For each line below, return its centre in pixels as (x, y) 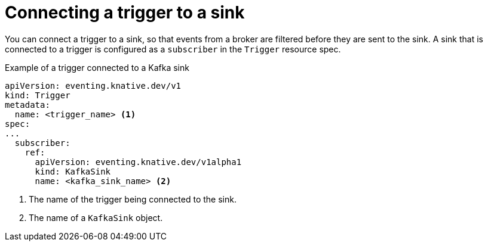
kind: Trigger (38, 95)
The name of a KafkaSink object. (96, 217)
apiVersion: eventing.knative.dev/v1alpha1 (138, 162)
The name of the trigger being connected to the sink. (133, 199)
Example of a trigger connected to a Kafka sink (97, 67)
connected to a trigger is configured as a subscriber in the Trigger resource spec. (173, 49)
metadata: (27, 105)
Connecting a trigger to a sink (125, 13)
